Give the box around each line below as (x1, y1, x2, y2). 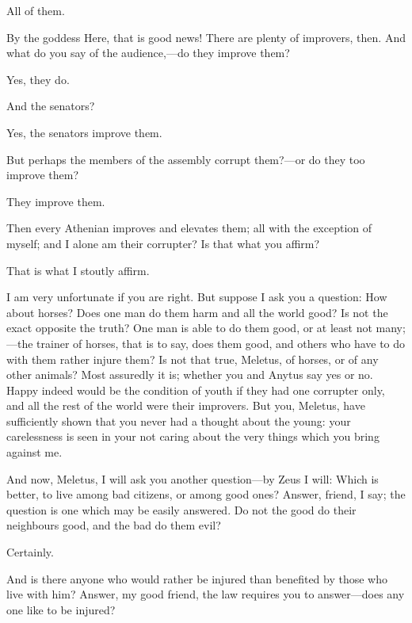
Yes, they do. (6, 71, 70, 87)
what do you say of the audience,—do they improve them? (6, 44, 290, 61)
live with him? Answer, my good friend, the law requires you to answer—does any (6, 586, 405, 602)
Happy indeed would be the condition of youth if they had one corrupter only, (6, 381, 385, 398)
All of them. (6, 2, 65, 18)
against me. (6, 444, 63, 461)
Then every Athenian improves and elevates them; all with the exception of (6, 220, 372, 236)
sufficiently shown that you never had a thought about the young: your (6, 412, 351, 429)
